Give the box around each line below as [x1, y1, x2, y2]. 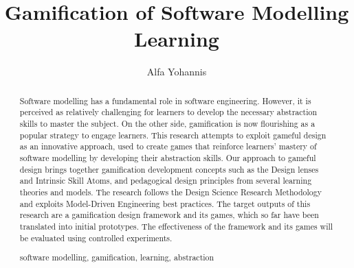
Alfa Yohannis [146, 64, 207, 79]
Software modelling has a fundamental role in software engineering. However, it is [19, 95, 311, 106]
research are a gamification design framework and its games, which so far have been [19, 209, 319, 221]
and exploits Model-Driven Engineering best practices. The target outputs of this [19, 197, 311, 209]
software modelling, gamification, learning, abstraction [19, 252, 214, 263]
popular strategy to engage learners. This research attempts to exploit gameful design [19, 129, 327, 141]
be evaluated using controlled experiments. [19, 232, 173, 243]
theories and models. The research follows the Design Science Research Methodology [19, 186, 322, 197]
